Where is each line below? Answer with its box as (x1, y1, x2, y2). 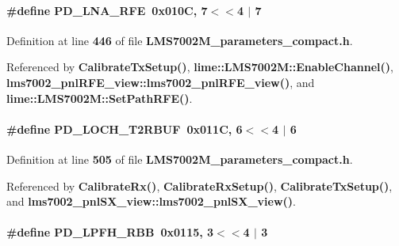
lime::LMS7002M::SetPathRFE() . (6, 89, 193, 106)
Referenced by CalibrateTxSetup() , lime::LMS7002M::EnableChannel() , (6, 59, 393, 75)
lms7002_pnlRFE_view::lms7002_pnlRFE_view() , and (6, 74, 315, 90)
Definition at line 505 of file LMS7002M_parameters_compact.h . (6, 150, 353, 167)
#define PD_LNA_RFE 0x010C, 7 (6, 2, 208, 18)
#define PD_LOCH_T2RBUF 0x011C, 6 (6, 120, 243, 137)
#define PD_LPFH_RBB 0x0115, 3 (6, 224, 214, 240)
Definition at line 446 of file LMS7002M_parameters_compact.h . (6, 32, 353, 48)
